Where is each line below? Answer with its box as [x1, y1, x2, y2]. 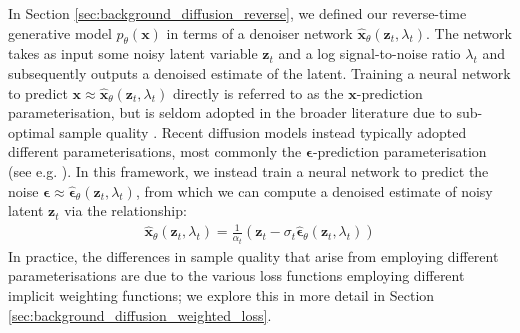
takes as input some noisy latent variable [8, 43, 258, 64]
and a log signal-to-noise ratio [278, 43, 461, 64]
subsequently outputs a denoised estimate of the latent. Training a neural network [8, 62, 511, 83]
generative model [8, 22, 112, 43]
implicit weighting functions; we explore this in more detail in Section [8, 284, 435, 305]
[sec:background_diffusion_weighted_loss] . [8, 304, 272, 325]
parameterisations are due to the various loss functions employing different [8, 265, 465, 286]
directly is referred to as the [172, 82, 344, 103]
